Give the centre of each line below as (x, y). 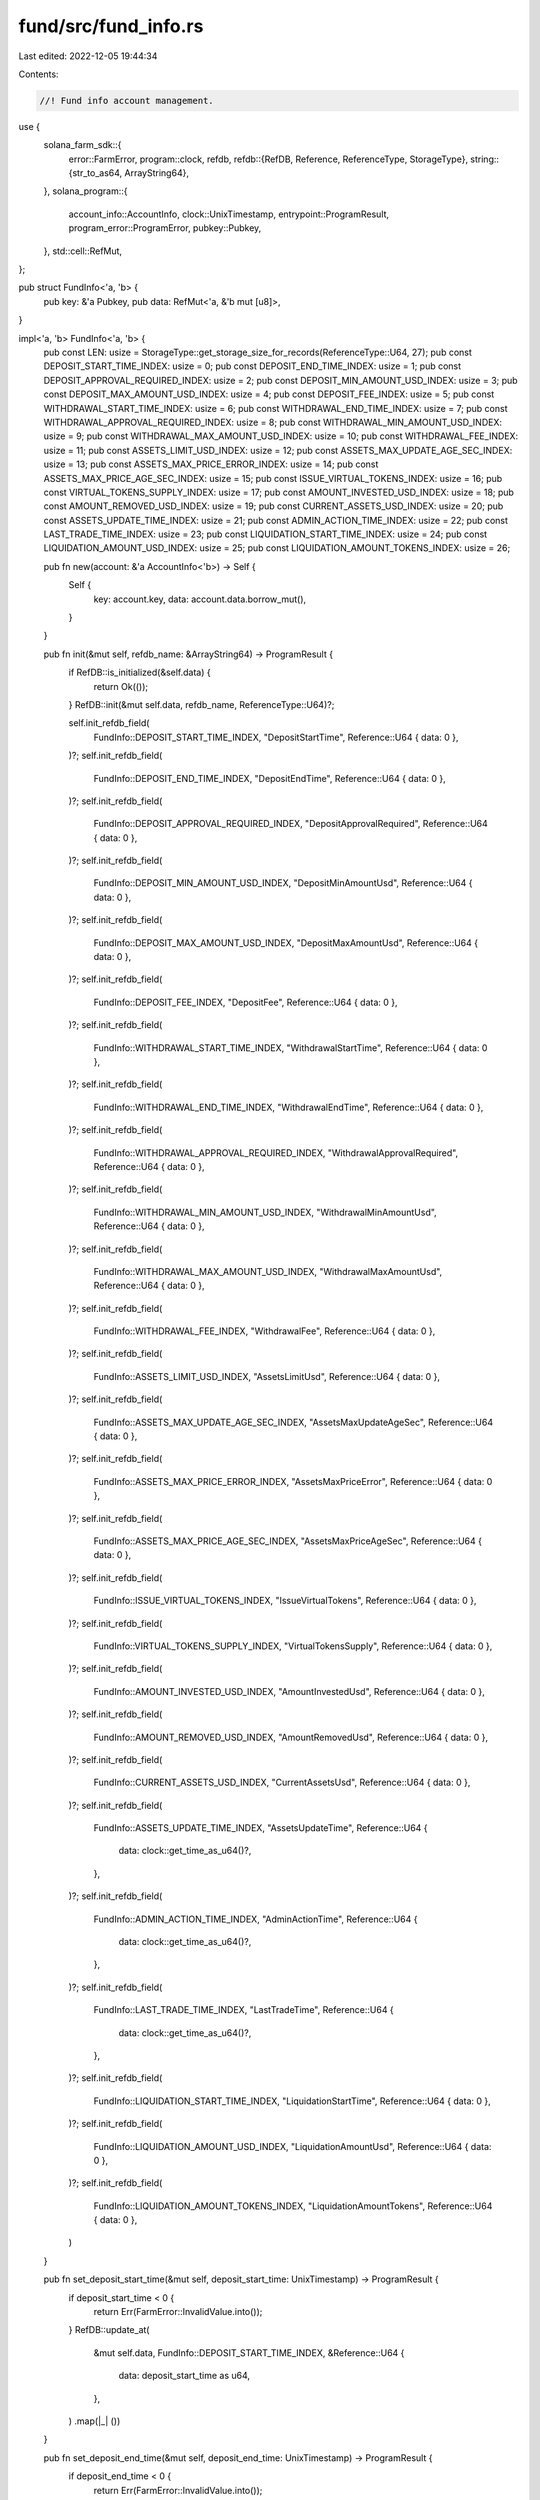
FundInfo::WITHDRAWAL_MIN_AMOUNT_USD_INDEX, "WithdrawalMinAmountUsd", (265, 1212)
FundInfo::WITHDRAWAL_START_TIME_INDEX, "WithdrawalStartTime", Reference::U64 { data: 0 (290, 1047)
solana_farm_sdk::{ (82, 145)
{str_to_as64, (95, 173)
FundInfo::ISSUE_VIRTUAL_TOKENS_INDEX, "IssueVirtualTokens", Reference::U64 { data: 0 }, (285, 1601)
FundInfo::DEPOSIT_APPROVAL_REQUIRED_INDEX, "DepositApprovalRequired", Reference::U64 (291, 824)
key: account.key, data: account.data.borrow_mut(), (200, 599)
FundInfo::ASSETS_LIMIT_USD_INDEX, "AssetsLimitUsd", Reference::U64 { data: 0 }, (266, 1376)
